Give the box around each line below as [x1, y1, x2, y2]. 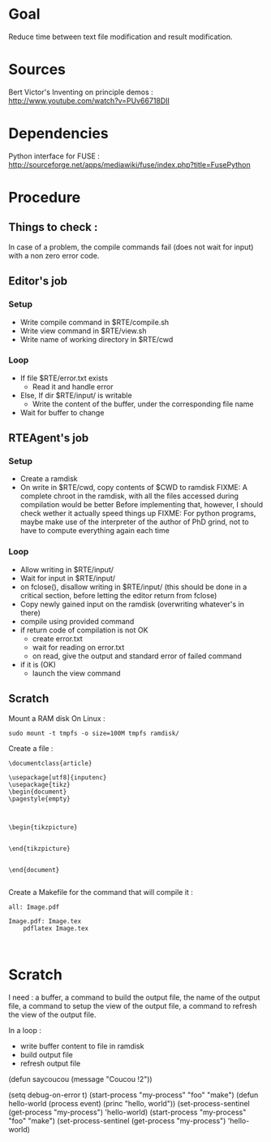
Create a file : [8, 743, 54, 753]
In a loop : [8, 1025, 42, 1035]
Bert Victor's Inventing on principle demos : [8, 87, 154, 97]
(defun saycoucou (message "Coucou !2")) [8, 1074, 153, 1083]
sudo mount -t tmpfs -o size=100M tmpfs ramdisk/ [8, 729, 180, 737]
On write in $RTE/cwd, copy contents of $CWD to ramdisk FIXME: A [19, 483, 247, 493]
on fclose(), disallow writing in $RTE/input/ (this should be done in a [19, 582, 247, 592]
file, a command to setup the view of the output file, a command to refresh [8, 1001, 257, 1010]
